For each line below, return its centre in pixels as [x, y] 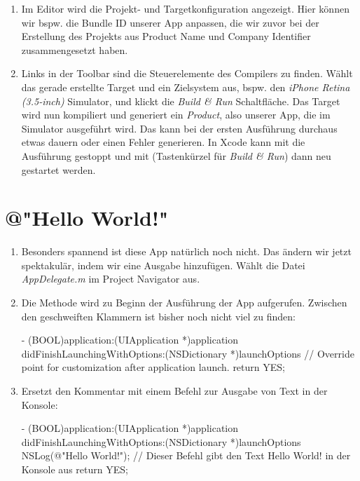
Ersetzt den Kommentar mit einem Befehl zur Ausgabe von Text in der [174, 391]
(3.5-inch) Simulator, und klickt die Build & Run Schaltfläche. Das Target [181, 101]
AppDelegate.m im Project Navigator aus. [111, 279]
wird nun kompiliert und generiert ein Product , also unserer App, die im [176, 115]
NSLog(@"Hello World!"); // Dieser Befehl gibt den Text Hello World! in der [186, 455]
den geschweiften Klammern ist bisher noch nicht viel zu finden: [158, 316]
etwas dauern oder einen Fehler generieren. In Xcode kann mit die [163, 142]
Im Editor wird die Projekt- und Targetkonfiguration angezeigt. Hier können [185, 8]
